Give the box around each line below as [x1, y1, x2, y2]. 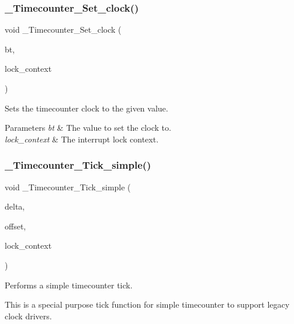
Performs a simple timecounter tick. [5, 278, 133, 291]
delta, [5, 200, 25, 212]
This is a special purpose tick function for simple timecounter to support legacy [5, 298, 290, 311]
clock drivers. [5, 309, 52, 322]
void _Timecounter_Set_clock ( [5, 23, 122, 36]
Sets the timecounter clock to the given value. [5, 102, 168, 114]
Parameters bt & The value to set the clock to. [5, 121, 171, 134]
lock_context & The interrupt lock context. [5, 133, 159, 145]
